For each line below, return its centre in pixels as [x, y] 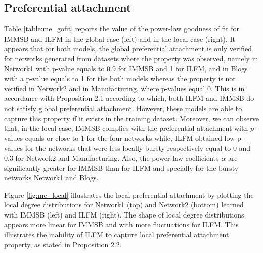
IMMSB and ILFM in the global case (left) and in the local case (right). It [120, 38]
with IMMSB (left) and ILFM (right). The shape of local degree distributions [124, 214]
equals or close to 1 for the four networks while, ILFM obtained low [130, 138]
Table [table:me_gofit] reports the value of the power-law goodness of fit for [122, 29]
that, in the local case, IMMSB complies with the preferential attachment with [126, 128]
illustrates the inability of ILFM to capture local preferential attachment [117, 234]
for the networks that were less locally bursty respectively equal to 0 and [138, 148]
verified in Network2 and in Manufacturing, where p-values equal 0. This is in [124, 88]
